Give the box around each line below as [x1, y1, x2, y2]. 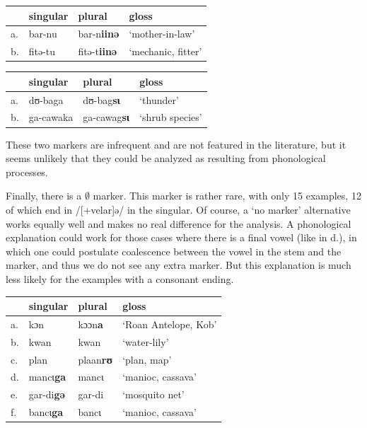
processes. [6, 164, 48, 179]
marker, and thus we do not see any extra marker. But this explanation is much [6, 258, 351, 272]
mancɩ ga [28, 369, 66, 384]
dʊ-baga [28, 92, 64, 107]
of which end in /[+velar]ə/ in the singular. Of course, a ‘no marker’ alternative [6, 202, 351, 216]
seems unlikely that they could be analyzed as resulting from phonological [6, 151, 326, 166]
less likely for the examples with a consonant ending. [6, 271, 234, 286]
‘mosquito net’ [122, 387, 185, 402]
